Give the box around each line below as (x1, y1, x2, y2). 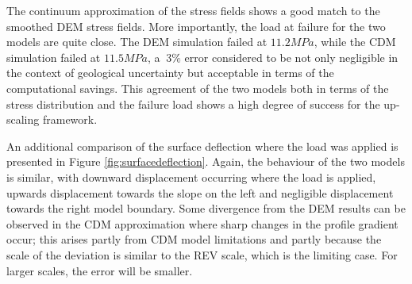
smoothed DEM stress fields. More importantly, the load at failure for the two (6, 17, 386, 34)
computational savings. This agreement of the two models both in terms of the (6, 79, 389, 96)
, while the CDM (314, 33, 396, 50)
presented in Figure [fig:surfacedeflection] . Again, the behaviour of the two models (6, 153, 405, 170)
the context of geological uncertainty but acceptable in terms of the (6, 64, 334, 81)
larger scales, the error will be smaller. (6, 262, 193, 278)
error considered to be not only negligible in (184, 48, 399, 65)
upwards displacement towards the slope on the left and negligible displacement (6, 184, 394, 201)
